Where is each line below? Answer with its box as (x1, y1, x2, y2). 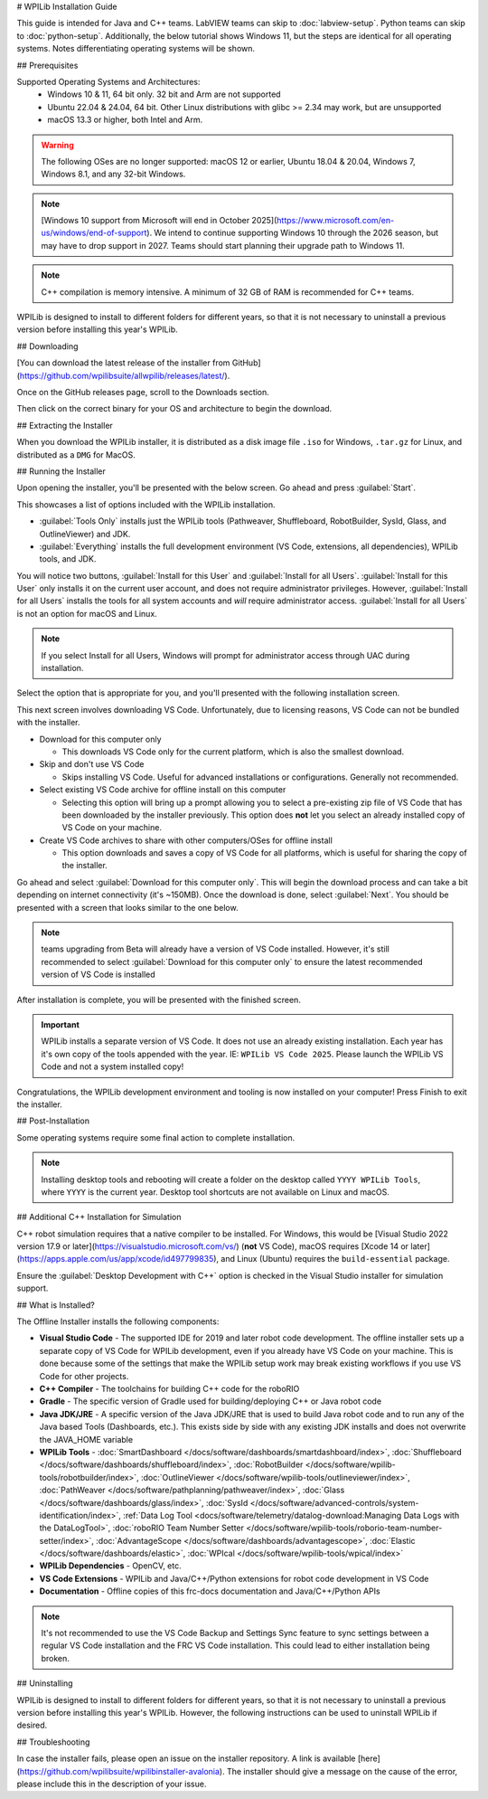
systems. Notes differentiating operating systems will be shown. (16, 43, 256, 54)
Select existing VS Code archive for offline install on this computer (39, 784, 286, 795)
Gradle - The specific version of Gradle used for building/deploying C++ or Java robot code (39, 1396, 382, 1406)
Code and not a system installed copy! (41, 1061, 184, 1072)
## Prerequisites (16, 60, 79, 71)
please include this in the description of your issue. (16, 1778, 207, 1789)
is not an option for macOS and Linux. (16, 608, 157, 619)
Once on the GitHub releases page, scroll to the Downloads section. (16, 386, 270, 397)
